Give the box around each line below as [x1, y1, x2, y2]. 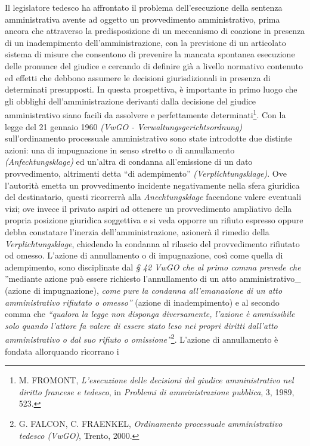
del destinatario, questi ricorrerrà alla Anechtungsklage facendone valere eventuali [5, 190, 302, 203]
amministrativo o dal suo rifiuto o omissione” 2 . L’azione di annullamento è [5, 331, 278, 345]
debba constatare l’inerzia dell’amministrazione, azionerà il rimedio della [5, 225, 269, 238]
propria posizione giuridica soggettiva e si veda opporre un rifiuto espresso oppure [5, 214, 303, 226]
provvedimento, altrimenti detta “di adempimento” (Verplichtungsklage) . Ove [5, 167, 287, 179]
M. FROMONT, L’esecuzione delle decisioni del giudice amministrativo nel [18, 374, 294, 386]
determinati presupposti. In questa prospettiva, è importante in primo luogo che [5, 83, 297, 96]
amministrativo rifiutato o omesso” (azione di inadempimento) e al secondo [5, 296, 280, 308]
